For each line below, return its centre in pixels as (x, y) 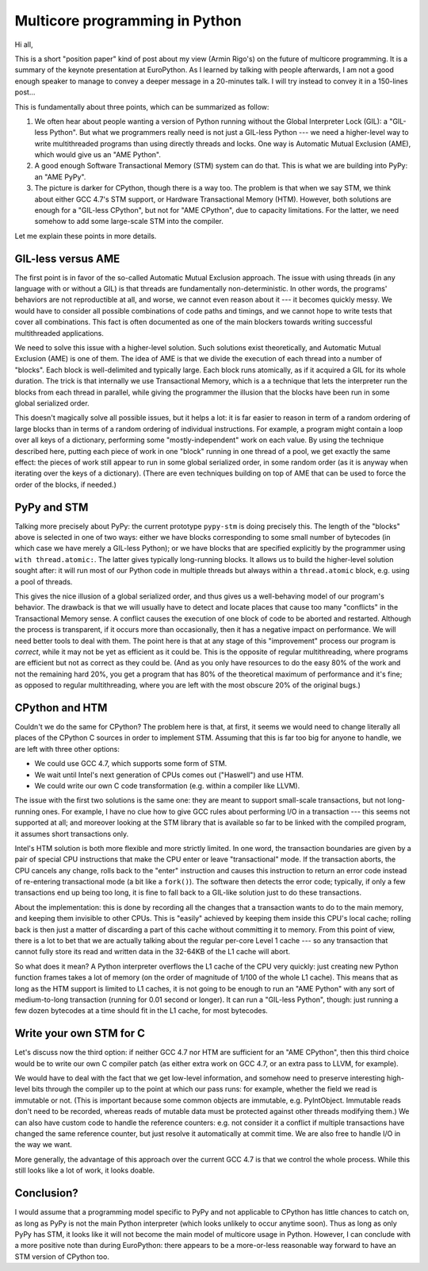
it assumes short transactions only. (72, 834)
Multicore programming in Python (128, 21)
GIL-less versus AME (67, 258)
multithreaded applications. (59, 333)
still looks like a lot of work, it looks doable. (85, 1170)
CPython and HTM (61, 708)
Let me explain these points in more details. (86, 236)
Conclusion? (46, 1194)
